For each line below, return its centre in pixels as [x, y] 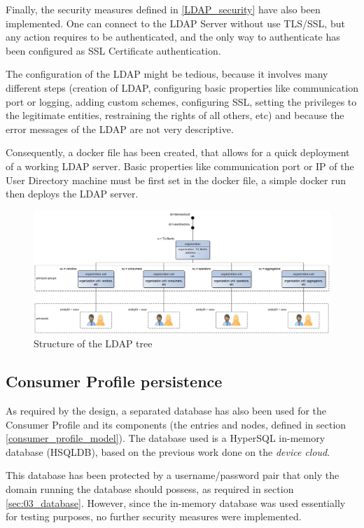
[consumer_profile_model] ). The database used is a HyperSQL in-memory [166, 438]
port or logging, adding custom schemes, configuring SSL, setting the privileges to [181, 101]
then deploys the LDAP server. [72, 194]
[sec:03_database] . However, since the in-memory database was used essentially [176, 502]
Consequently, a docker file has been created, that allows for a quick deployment [178, 152]
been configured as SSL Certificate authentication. [113, 50]
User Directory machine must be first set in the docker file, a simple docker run [176, 180]
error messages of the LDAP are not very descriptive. [120, 128]
